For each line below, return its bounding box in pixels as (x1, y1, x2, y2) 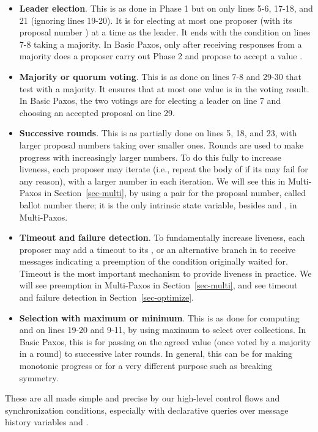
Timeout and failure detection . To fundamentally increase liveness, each (19, 231, 305, 244)
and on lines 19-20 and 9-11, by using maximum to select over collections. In (19, 323, 306, 336)
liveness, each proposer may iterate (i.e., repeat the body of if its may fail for (19, 163, 308, 175)
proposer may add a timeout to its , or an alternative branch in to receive (19, 243, 296, 255)
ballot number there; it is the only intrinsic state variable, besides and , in (19, 198, 297, 211)
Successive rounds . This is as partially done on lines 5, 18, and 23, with (19, 126, 297, 139)
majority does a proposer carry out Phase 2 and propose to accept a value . (19, 49, 303, 62)
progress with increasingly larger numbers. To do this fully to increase (19, 150, 281, 163)
